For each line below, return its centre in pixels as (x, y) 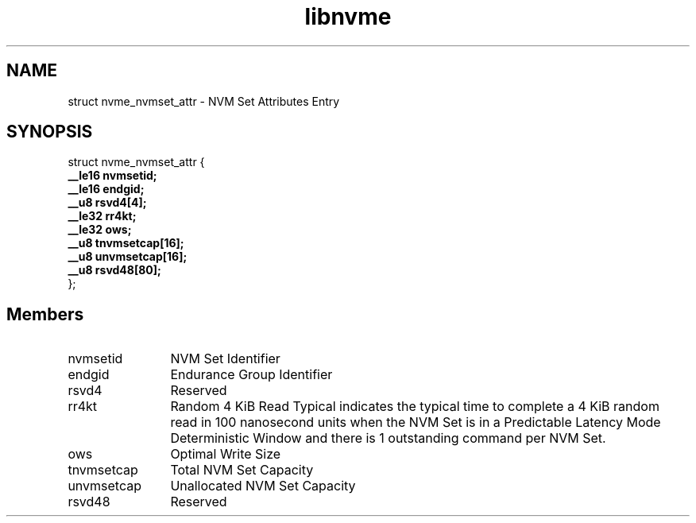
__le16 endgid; (106, 189)
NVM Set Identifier (225, 359)
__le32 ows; (100, 230)
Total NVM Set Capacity (242, 470)
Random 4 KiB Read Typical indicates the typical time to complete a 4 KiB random (415, 407)
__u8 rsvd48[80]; (114, 270)
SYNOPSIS (50, 132)
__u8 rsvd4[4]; (107, 203)
